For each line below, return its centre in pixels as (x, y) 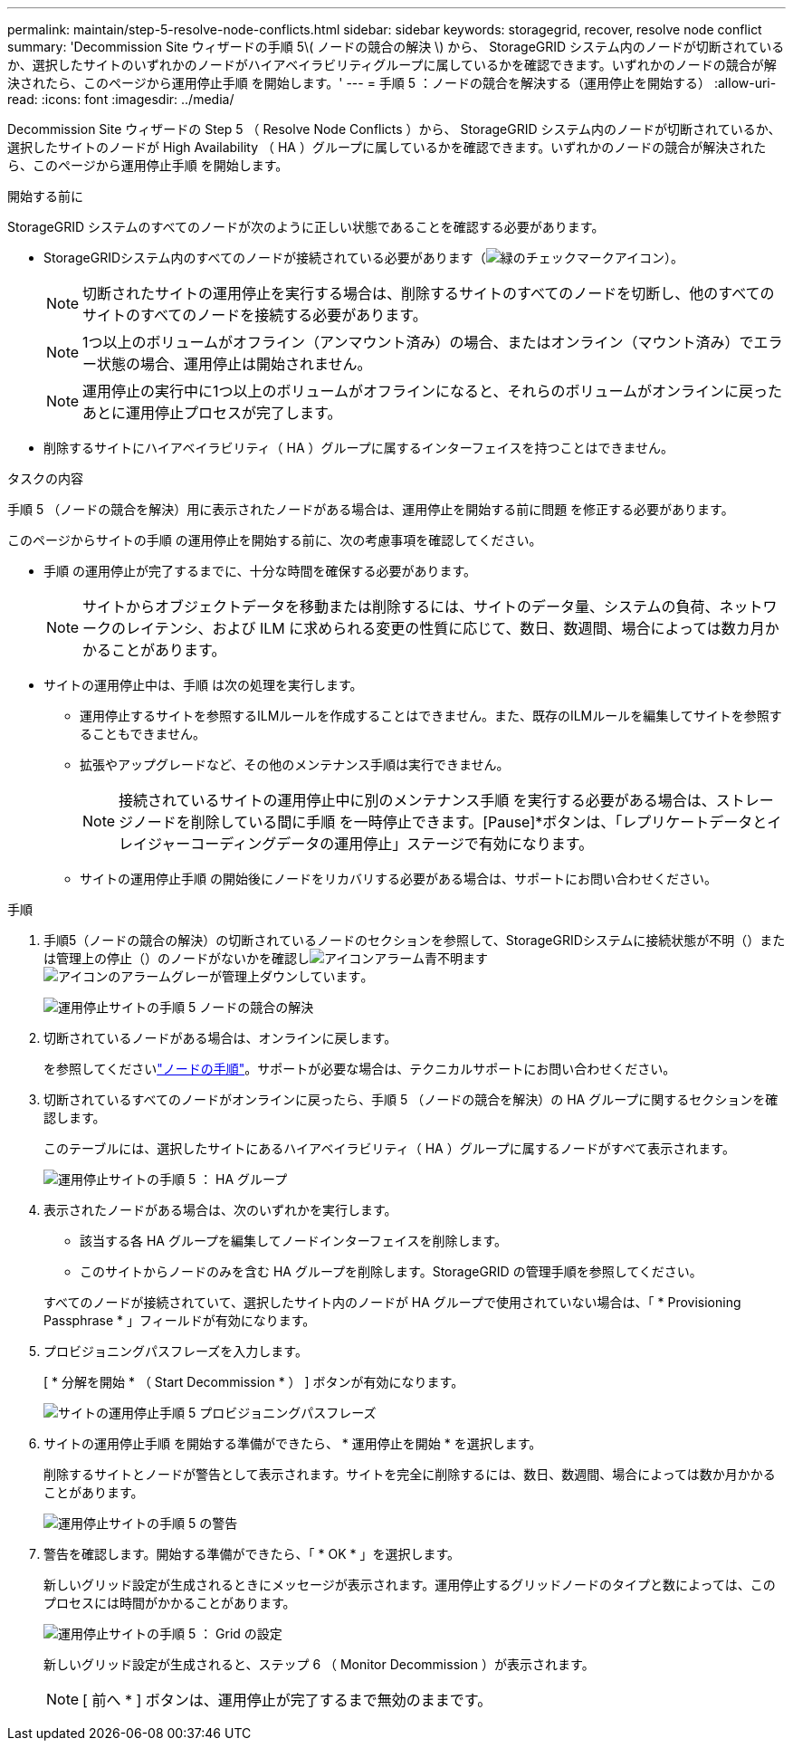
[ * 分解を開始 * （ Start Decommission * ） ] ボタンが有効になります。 (254, 1382)
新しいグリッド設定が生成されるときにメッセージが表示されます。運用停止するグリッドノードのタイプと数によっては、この (410, 1585)
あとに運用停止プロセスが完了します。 (212, 413)
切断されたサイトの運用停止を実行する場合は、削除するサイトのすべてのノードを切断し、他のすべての (429, 293)
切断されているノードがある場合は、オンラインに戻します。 (220, 1038)
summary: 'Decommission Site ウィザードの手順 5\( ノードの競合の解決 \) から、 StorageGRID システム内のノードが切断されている (396, 47)
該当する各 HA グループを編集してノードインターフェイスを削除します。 (294, 1241)
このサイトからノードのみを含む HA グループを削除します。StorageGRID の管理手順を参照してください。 (391, 1271)
